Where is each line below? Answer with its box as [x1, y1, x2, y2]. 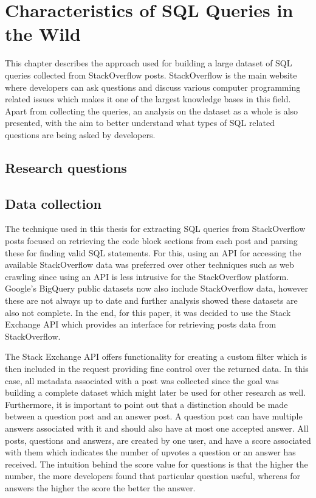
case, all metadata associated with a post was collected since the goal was [5, 374, 279, 387]
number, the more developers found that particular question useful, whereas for [5, 469, 300, 482]
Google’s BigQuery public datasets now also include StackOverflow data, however [5, 282, 308, 295]
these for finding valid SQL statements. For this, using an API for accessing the [5, 246, 301, 259]
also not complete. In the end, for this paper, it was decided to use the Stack [5, 306, 291, 318]
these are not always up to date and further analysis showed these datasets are [5, 294, 298, 307]
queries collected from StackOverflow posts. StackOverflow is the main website [5, 68, 297, 81]
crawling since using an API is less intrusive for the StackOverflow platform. [5, 270, 289, 282]
